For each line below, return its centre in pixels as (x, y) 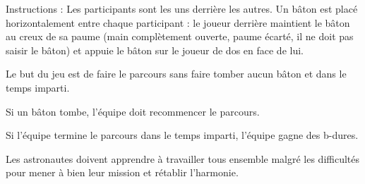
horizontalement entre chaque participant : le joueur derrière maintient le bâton (178, 22)
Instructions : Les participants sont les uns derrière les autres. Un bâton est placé (182, 8)
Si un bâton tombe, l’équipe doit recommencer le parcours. (133, 111)
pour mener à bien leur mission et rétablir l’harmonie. (122, 172)
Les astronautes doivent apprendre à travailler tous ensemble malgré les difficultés (183, 158)
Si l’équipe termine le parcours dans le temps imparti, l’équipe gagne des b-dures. (182, 135)
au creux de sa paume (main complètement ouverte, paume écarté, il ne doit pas (180, 36)
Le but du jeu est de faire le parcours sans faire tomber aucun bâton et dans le (176, 74)
